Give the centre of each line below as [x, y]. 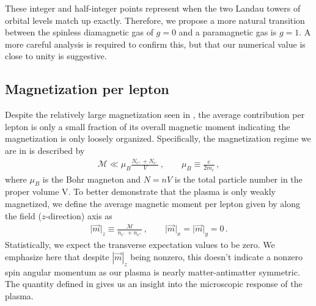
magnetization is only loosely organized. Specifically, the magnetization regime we [158, 138]
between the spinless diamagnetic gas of [79, 32]
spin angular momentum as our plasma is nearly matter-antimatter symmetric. [152, 271]
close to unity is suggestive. [56, 56]
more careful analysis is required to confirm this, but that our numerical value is [155, 44]
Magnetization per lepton [87, 89]
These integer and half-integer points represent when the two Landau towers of [153, 8]
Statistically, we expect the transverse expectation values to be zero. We [140, 245]
